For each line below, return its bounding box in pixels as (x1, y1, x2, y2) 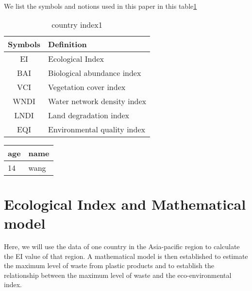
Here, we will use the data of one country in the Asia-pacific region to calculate (4, 241, 240, 251)
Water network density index (48, 95, 147, 107)
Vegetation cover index (48, 81, 126, 92)
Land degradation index (48, 109, 130, 121)
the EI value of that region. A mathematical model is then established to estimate (4, 251, 248, 261)
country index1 (51, 18, 102, 30)
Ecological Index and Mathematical (4, 194, 246, 214)
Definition (48, 38, 87, 50)
